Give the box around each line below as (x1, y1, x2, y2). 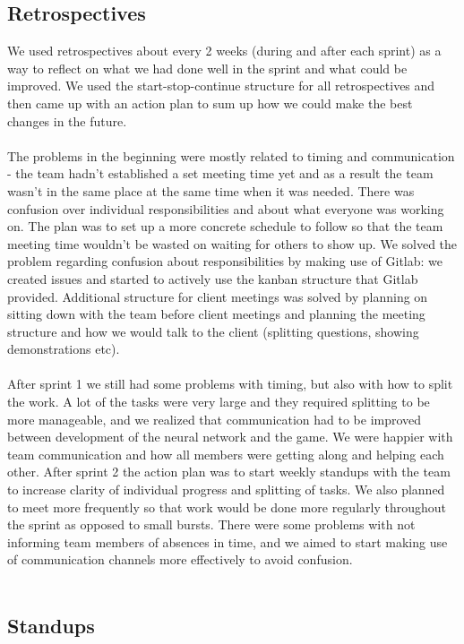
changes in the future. (7, 111, 127, 130)
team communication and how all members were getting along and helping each (7, 444, 444, 463)
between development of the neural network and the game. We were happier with (7, 427, 453, 446)
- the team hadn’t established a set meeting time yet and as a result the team (7, 164, 434, 183)
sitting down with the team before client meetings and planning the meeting (7, 305, 425, 323)
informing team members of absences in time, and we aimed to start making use (7, 532, 448, 551)
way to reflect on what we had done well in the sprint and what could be (7, 58, 408, 77)
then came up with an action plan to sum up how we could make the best (7, 93, 413, 112)
